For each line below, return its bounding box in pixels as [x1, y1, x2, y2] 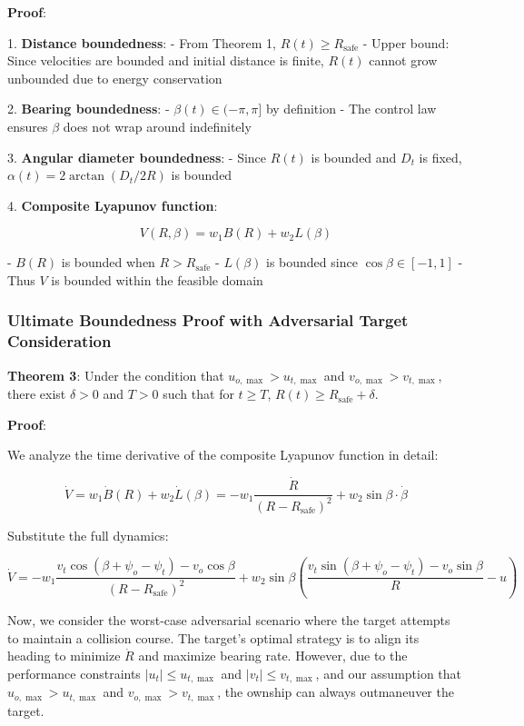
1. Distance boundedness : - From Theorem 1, [7, 33, 277, 52]
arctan [69, 170, 104, 184]
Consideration [7, 330, 112, 353]
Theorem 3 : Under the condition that [7, 365, 224, 384]
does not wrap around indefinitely [63, 116, 252, 135]
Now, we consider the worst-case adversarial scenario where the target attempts [7, 611, 450, 630]
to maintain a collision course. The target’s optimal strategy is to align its [7, 628, 420, 647]
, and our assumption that [315, 663, 462, 682]
